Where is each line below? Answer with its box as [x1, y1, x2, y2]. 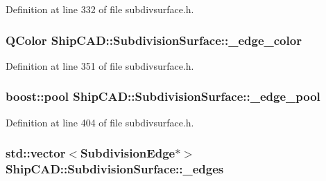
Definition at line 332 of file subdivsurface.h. [6, 2, 194, 16]
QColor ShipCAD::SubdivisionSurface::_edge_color [6, 31, 302, 48]
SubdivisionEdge [80, 144, 175, 162]
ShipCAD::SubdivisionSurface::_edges [6, 160, 224, 178]
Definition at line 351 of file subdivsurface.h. [6, 58, 194, 73]
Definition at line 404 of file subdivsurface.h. [6, 115, 194, 129]
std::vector [6, 144, 66, 162]
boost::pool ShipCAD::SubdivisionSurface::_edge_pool [6, 88, 320, 105]
